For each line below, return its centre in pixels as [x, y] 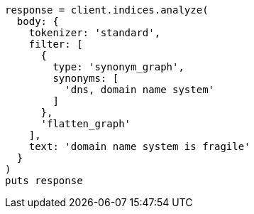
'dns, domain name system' [140, 90]
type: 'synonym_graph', [118, 67]
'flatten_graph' [86, 124]
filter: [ [56, 44]
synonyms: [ [86, 78]
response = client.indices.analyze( [107, 10]
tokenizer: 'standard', [95, 33]
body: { [38, 21]
